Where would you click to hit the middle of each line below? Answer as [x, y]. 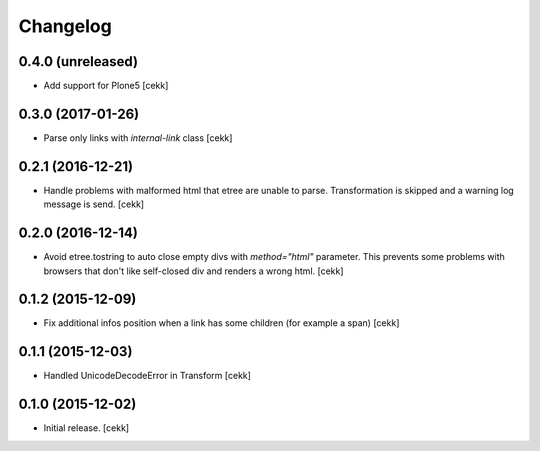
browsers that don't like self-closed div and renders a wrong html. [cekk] [193, 271]
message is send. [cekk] [94, 204]
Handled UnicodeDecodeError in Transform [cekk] [147, 376]
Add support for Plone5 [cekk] [106, 86]
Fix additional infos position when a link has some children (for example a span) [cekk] [221, 323]
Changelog [65, 26]
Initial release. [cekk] [86, 428]
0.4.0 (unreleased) [78, 61]
